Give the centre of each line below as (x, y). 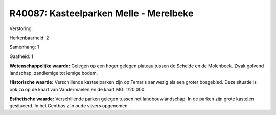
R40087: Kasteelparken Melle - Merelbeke (101, 13)
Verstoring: (21, 28)
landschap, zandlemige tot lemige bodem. (54, 73)
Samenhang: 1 (24, 47)
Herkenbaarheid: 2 (29, 38)
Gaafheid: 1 (21, 56)
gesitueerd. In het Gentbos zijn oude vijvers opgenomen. (69, 106)
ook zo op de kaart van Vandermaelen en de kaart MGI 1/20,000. (77, 90)
